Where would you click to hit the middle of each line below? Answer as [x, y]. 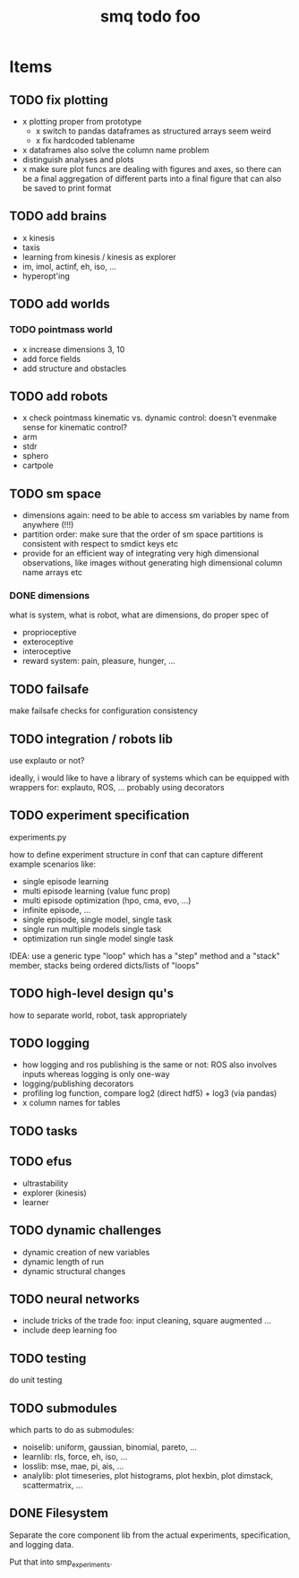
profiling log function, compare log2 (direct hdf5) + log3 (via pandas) [149, 1093]
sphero [35, 456]
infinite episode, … [56, 910]
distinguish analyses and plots [78, 160]
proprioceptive [50, 633]
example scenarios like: [53, 864]
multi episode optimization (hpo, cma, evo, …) [107, 900]
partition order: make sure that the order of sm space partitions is [143, 534]
